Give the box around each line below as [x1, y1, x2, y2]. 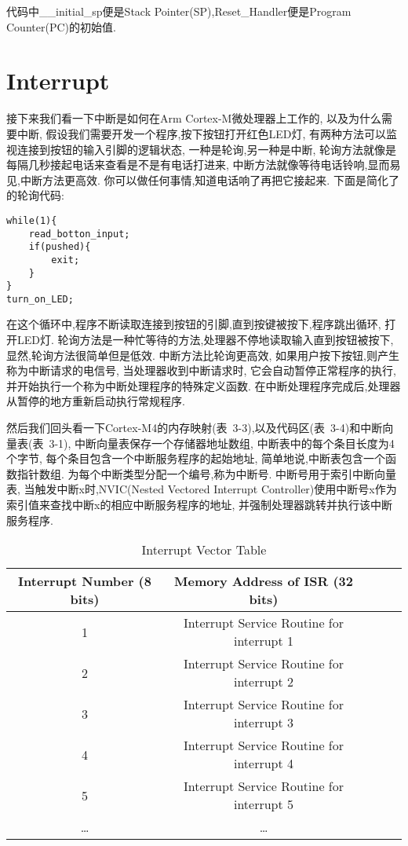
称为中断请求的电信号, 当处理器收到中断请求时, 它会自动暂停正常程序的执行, [6, 362, 396, 379]
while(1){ [6, 214, 57, 226]
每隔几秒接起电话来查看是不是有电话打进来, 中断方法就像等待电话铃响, [6, 156, 368, 173]
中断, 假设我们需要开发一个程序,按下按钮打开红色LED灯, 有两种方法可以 [16, 125, 386, 141]
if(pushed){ [28, 241, 91, 253]
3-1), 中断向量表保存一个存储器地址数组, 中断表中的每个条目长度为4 [49, 434, 395, 451]
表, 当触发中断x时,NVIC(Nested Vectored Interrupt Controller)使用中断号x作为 [6, 481, 397, 497]
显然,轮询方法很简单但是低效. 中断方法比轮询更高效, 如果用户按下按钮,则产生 [6, 346, 399, 363]
